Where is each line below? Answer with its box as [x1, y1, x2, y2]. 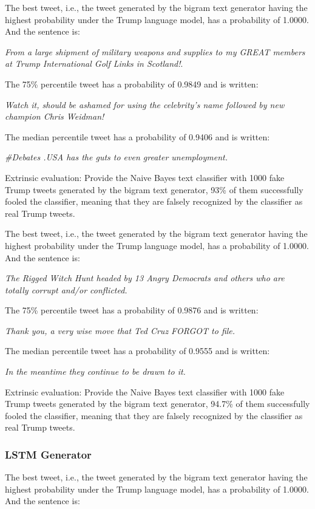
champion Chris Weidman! [5, 110, 104, 123]
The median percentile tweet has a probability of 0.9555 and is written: [5, 344, 270, 357]
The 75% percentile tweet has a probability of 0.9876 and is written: [5, 304, 259, 316]
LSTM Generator [5, 446, 92, 462]
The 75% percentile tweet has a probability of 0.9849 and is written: [5, 77, 259, 90]
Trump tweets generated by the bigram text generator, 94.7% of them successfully [5, 397, 310, 410]
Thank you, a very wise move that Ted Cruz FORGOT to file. [5, 324, 235, 336]
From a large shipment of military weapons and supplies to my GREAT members [5, 45, 305, 58]
